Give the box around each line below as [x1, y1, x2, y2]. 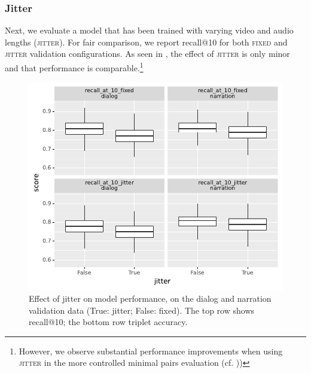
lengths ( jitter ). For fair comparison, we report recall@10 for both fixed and [5, 35, 288, 48]
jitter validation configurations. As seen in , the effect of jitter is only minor [5, 47, 290, 60]
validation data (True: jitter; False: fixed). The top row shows [29, 304, 255, 316]
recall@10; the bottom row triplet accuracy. [29, 316, 188, 328]
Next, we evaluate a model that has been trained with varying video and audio [5, 24, 294, 37]
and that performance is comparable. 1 [5, 60, 144, 74]
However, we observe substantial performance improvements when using [19, 344, 283, 357]
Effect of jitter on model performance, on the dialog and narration [29, 292, 272, 305]
